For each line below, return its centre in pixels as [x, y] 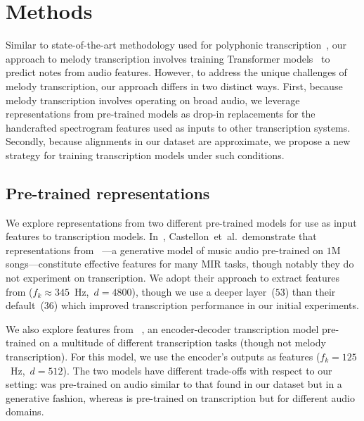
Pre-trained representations [108, 193]
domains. [25, 411]
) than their [310, 291]
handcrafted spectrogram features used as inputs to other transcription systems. [178, 127]
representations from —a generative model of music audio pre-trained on [164, 250]
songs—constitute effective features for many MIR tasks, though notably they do [180, 264]
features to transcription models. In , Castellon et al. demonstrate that [161, 236]
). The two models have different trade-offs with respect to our [197, 370]
